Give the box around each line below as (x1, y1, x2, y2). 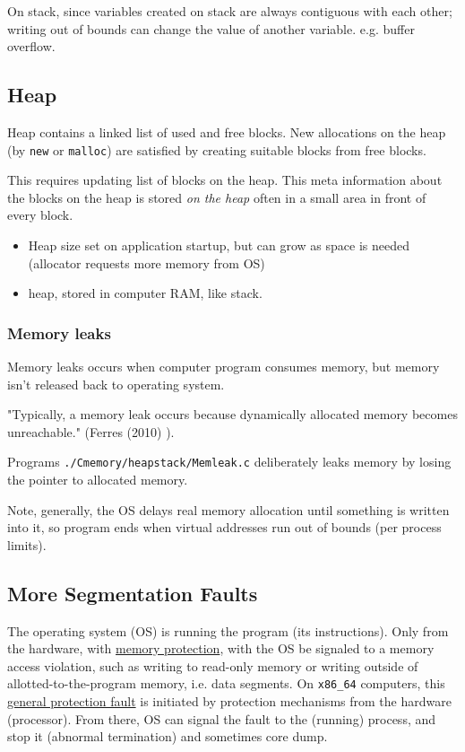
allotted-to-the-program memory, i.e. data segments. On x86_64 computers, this (7, 674, 445, 693)
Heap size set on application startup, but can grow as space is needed (28, 236, 409, 255)
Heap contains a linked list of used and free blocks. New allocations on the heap (7, 122, 446, 141)
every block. (7, 205, 73, 224)
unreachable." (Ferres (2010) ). (7, 422, 175, 441)
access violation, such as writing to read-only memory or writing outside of (7, 656, 418, 675)
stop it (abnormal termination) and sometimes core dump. (7, 727, 328, 746)
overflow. (7, 37, 56, 56)
